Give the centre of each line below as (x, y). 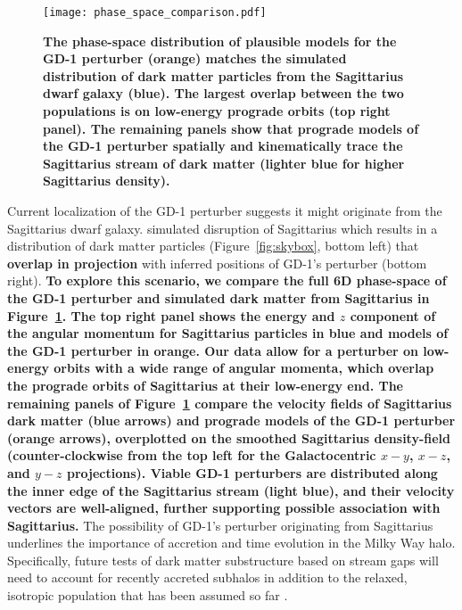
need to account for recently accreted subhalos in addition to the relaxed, (207, 577)
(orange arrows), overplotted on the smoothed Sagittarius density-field (229, 437)
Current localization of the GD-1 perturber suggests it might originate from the (225, 210)
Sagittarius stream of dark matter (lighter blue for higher (224, 163)
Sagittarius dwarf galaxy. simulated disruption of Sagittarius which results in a (223, 228)
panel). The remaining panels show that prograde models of (231, 128)
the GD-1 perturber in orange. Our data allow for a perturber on (213, 350)
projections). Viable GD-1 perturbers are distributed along (252, 472)
